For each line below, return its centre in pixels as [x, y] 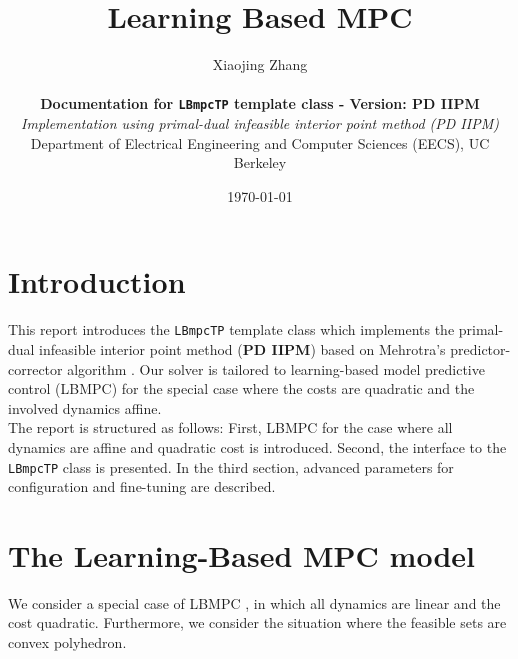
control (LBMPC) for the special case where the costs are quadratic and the [241, 388]
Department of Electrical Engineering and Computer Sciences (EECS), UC [260, 142]
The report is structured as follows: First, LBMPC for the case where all [230, 427]
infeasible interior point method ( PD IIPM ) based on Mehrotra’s [242, 348]
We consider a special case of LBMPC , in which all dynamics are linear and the [254, 602]
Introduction [97, 281]
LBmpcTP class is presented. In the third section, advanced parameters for [231, 466]
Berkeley [260, 162]
